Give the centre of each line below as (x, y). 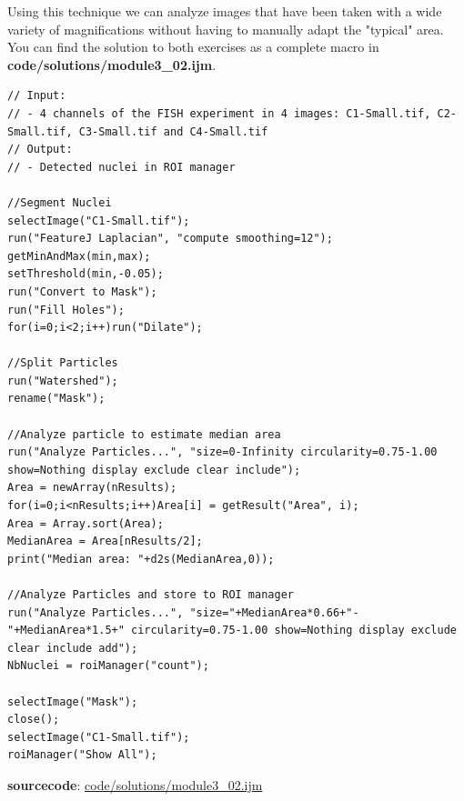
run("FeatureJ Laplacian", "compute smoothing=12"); (170, 239)
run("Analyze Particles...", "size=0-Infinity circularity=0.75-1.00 (222, 452)
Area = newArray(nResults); (92, 488)
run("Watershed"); (63, 380)
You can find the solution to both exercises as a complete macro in (193, 47)
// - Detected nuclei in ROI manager (121, 167)
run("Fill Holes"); (66, 310)
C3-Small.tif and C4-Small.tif (173, 131)
